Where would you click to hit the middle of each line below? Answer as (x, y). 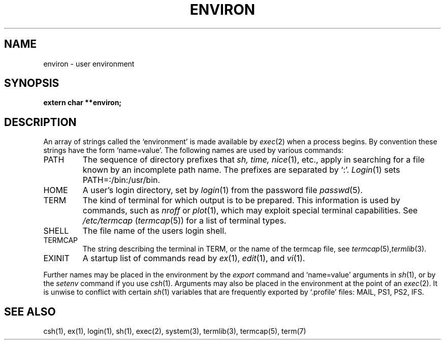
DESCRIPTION (40, 122)
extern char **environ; (83, 103)
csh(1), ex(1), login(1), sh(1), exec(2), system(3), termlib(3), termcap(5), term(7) (175, 331)
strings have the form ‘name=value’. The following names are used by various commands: (194, 150)
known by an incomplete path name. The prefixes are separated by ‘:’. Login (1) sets (241, 170)
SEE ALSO (30, 311)
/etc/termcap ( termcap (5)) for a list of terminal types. (184, 221)
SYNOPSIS (32, 83)
